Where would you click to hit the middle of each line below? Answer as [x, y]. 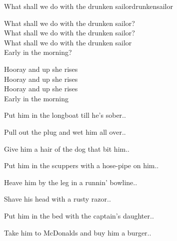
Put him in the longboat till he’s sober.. [65, 115]
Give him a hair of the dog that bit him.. [67, 148]
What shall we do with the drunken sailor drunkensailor [88, 6]
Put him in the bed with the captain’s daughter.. [79, 215]
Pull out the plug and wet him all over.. [65, 131]
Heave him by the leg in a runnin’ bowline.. [71, 182]
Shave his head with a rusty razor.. [57, 199]
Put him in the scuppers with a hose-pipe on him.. [81, 165]
